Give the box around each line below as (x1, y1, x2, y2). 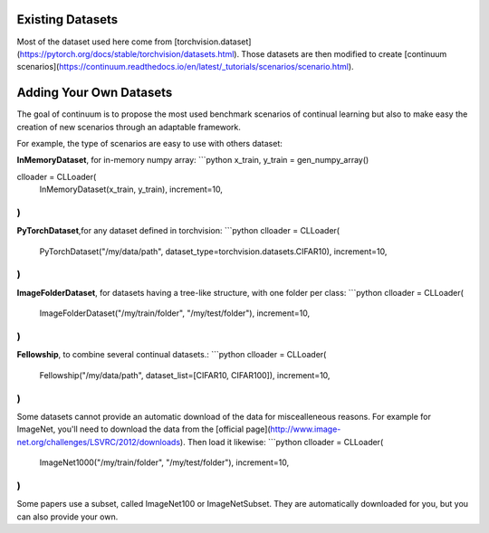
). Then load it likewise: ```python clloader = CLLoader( (179, 436, 384, 447)
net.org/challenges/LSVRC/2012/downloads (16, 436, 181, 447)
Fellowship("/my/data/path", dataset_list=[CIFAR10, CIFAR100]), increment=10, (39, 369, 331, 380)
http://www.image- (270, 424, 341, 434)
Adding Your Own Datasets (16, 85, 173, 100)
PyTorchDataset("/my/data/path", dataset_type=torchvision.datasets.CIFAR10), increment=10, (39, 245, 388, 257)
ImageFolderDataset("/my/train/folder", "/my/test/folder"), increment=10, (39, 308, 311, 319)
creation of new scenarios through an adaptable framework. (16, 121, 242, 132)
